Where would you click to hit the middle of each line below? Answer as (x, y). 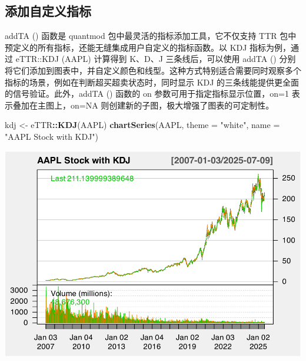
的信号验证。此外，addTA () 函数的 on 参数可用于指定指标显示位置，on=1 (147, 93)
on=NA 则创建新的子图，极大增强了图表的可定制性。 (172, 105)
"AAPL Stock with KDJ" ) (52, 136)
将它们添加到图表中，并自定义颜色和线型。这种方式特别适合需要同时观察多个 (153, 70)
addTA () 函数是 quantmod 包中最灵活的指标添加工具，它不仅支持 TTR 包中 (151, 36)
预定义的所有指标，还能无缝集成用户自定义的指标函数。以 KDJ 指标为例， (148, 47)
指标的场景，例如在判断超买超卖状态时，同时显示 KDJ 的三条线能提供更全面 (152, 82)
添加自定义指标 (48, 11)
